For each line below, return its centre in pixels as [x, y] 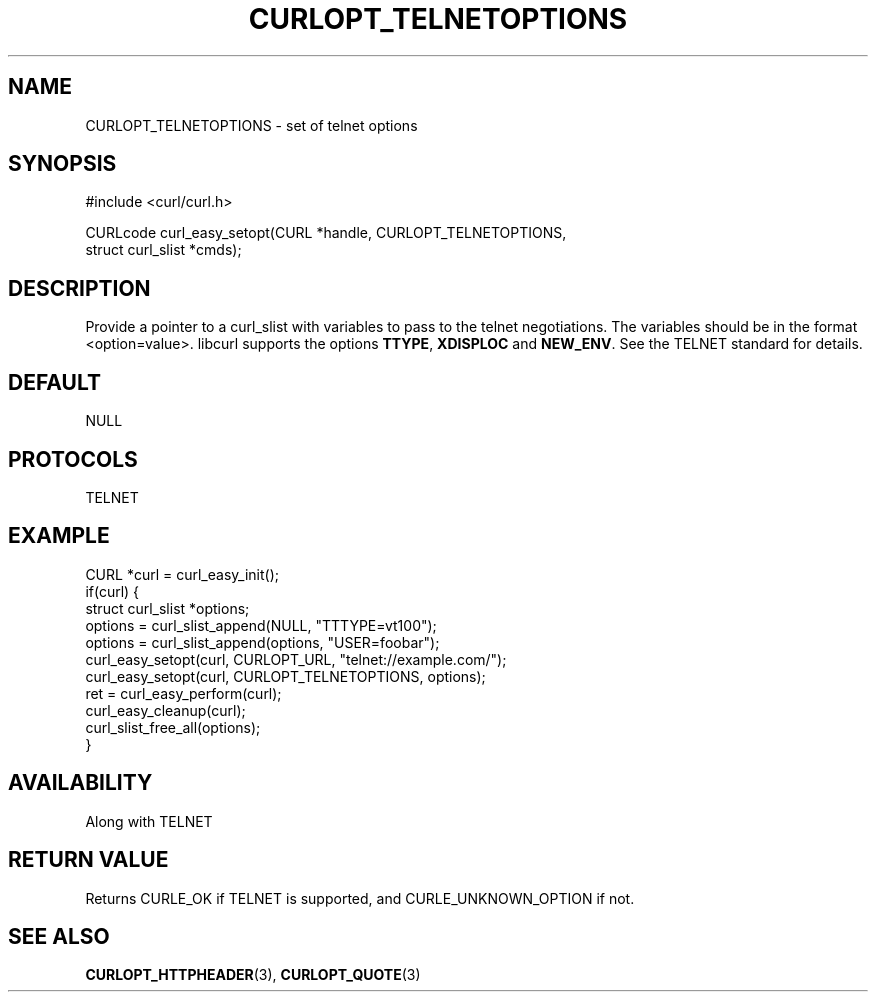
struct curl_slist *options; [167, 608]
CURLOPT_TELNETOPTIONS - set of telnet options [251, 125]
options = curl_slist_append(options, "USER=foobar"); [262, 642]
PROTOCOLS [73, 459]
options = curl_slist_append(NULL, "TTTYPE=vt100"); [261, 625]
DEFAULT [54, 382]
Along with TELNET [149, 821]
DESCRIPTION [79, 288]
